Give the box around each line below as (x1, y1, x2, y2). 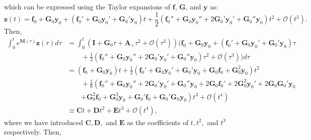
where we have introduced (4, 117, 83, 127)
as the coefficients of (127, 117, 189, 127)
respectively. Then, (4, 127, 61, 137)
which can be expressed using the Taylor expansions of (4, 1, 171, 11)
